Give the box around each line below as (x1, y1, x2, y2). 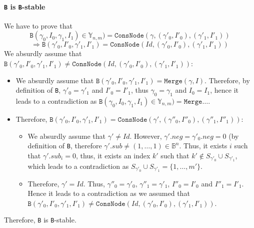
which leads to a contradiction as (27, 160, 129, 171)
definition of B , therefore (27, 140, 102, 151)
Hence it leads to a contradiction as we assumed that (27, 188, 190, 198)
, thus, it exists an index (75, 150, 150, 160)
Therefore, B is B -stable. (4, 214, 76, 225)
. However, (129, 130, 162, 141)
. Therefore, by (204, 75, 250, 85)
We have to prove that (4, 20, 72, 31)
